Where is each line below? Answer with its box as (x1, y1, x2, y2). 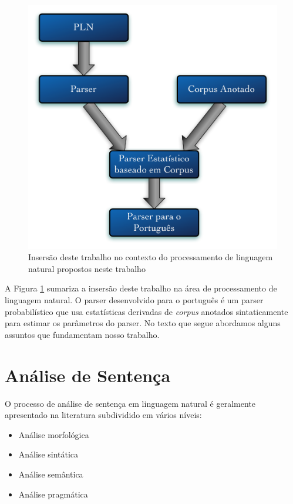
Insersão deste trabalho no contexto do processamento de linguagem (28, 251, 273, 263)
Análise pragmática (18, 488, 88, 500)
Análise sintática (18, 448, 79, 460)
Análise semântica (18, 467, 83, 480)
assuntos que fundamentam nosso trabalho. (5, 328, 160, 340)
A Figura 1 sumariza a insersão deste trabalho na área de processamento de (5, 282, 277, 294)
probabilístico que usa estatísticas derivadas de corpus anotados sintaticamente (5, 305, 288, 317)
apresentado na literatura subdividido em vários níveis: (5, 409, 202, 421)
